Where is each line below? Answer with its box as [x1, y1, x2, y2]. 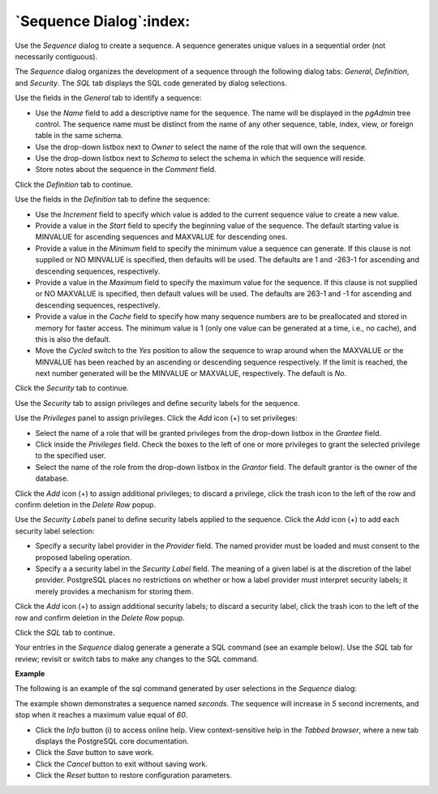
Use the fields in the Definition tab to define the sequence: [15, 195, 210, 205]
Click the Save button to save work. [35, 748, 154, 757]
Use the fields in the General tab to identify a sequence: [15, 93, 202, 103]
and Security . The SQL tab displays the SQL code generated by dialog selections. [15, 78, 288, 88]
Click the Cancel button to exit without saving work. [35, 759, 208, 769]
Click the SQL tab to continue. [15, 628, 115, 637]
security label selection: [15, 526, 95, 536]
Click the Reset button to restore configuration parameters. [35, 770, 233, 780]
